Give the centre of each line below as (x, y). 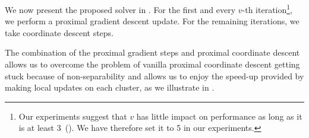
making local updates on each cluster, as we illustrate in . (110, 87)
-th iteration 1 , (267, 9)
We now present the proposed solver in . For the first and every (120, 9)
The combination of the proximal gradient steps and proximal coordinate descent (152, 52)
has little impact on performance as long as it (219, 116)
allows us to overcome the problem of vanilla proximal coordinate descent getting (152, 64)
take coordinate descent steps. (59, 32)
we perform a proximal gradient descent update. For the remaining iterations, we (152, 21)
